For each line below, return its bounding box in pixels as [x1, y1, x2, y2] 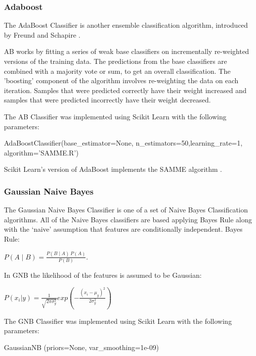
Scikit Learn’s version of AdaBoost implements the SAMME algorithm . [4, 164, 222, 174]
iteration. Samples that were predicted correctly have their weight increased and [4, 85, 247, 95]
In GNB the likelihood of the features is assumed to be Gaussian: [4, 270, 202, 280]
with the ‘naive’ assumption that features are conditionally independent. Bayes [4, 224, 243, 234]
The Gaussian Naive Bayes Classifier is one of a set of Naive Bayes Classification [4, 204, 248, 215]
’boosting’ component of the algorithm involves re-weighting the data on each [4, 75, 239, 86]
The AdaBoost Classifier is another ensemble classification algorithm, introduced [4, 20, 248, 30]
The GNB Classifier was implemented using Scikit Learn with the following [4, 315, 232, 326]
